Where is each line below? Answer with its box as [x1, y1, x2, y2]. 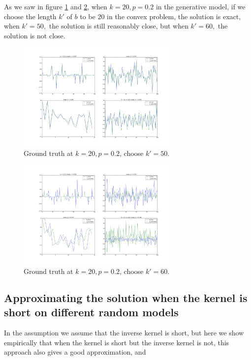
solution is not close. [4, 30, 65, 40]
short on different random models [4, 304, 179, 320]
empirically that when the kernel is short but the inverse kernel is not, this [4, 337, 229, 347]
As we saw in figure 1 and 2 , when [4, 1, 107, 11]
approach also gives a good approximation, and [4, 347, 146, 357]
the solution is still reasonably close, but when [49, 21, 188, 31]
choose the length [4, 11, 57, 21]
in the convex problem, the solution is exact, [107, 11, 241, 21]
